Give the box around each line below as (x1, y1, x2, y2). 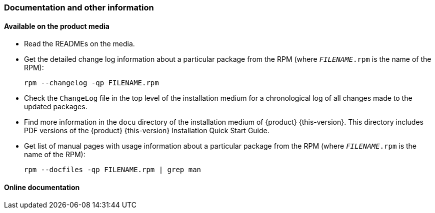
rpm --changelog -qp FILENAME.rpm (24, 79, 159, 87)
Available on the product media (4, 21, 109, 30)
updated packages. (24, 102, 87, 111)
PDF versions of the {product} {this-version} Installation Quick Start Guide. (24, 126, 269, 135)
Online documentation (4, 183, 80, 192)
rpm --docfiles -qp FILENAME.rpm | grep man (24, 166, 201, 174)
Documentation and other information (4, 2, 154, 12)
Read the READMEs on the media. (24, 39, 135, 48)
